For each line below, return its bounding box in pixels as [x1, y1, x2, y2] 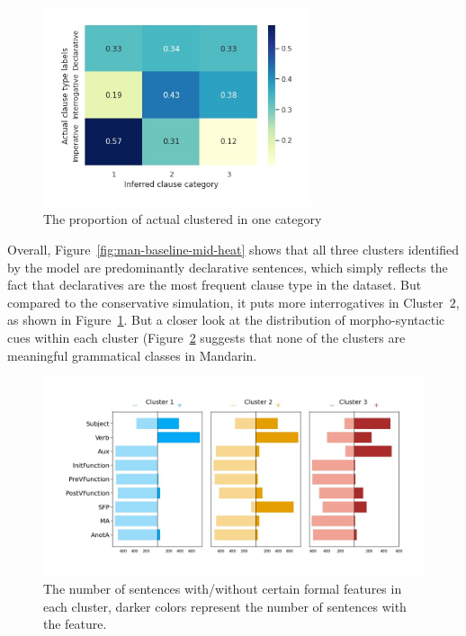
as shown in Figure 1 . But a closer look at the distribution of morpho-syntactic [7, 310, 445, 329]
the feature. [43, 614, 107, 633]
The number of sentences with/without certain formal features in [43, 578, 402, 597]
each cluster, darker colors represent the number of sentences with [43, 596, 407, 615]
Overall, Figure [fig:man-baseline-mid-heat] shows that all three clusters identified [7, 240, 460, 259]
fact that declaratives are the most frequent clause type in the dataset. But [7, 275, 422, 294]
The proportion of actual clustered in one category [43, 210, 322, 228]
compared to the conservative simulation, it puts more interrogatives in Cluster [7, 292, 444, 311]
